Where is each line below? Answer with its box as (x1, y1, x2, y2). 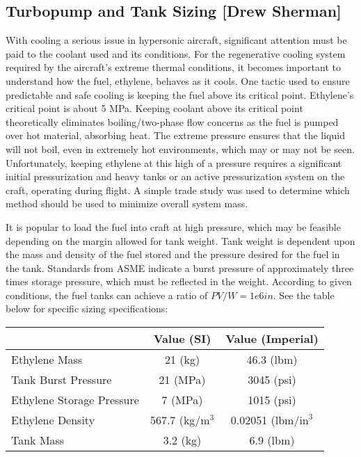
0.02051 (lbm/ (230, 412, 300, 428)
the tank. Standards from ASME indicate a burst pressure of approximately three (6, 260, 354, 275)
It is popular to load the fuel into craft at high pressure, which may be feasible (6, 219, 341, 234)
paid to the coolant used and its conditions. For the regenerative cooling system (6, 46, 346, 61)
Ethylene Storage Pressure (11, 392, 139, 408)
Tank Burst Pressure (11, 371, 112, 388)
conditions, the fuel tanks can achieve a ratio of (6, 287, 208, 302)
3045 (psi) (248, 371, 296, 388)
